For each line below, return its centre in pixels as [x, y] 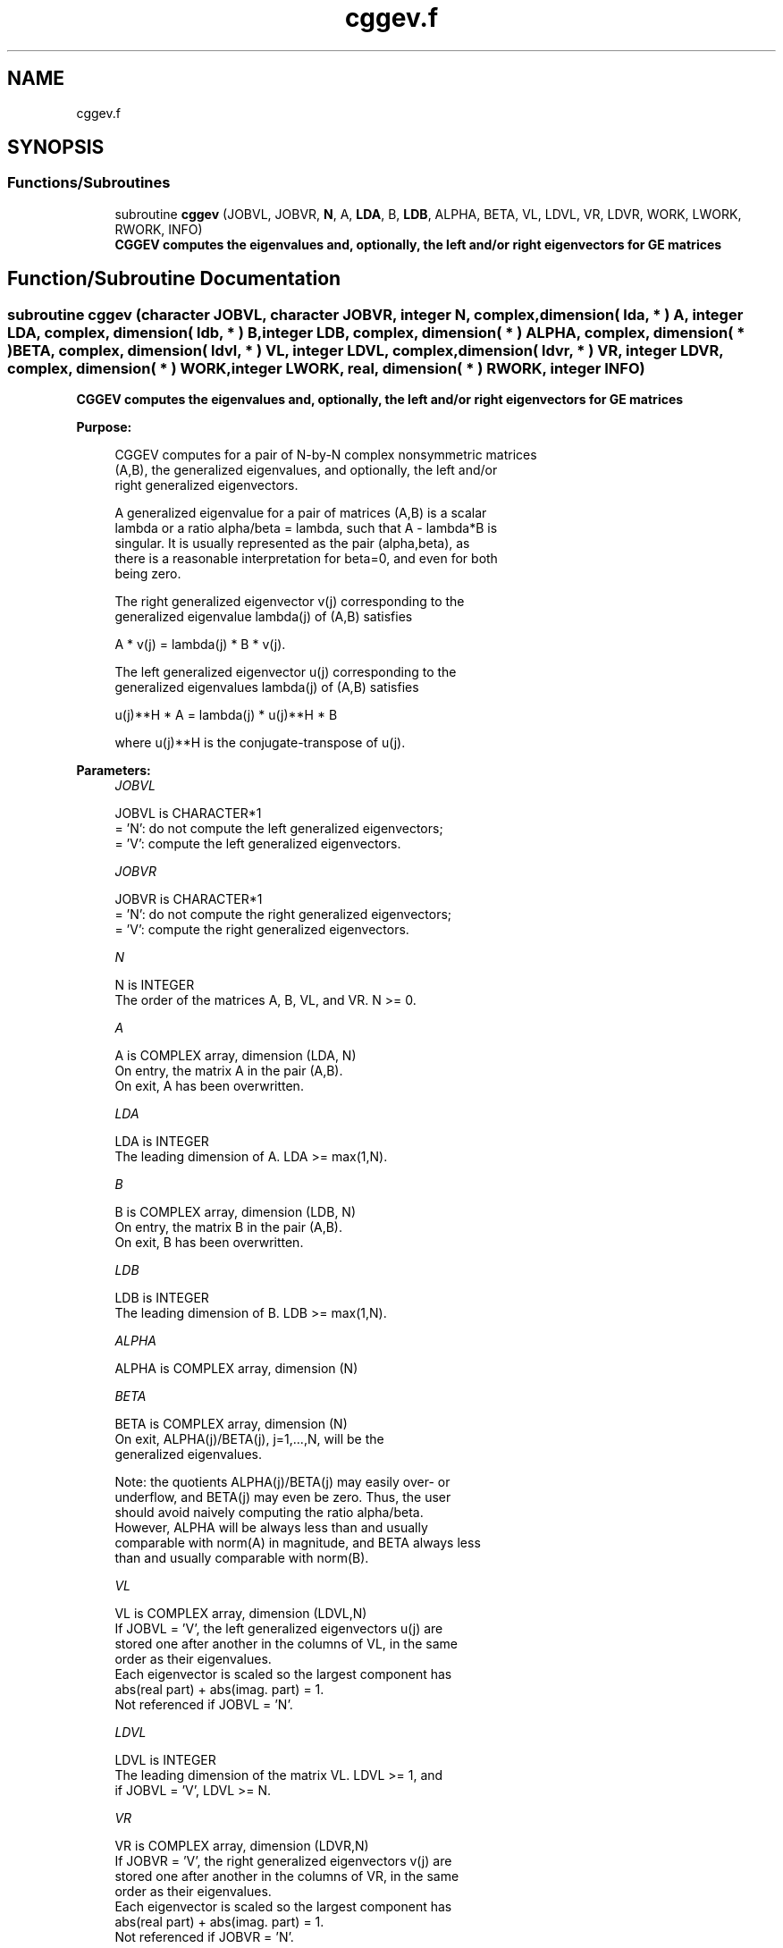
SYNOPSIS [56, 148]
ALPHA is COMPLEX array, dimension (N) [236, 1369]
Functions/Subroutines [89, 183]
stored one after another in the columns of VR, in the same [287, 1876]
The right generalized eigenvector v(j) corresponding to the [290, 602]
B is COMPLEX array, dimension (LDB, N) [235, 1212]
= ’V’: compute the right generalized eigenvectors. [262, 930]
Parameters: [114, 771]
